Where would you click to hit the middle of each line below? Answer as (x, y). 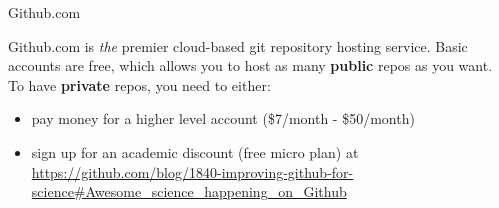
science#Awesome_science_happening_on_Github (189, 191)
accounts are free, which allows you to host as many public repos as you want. (250, 65)
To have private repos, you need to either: (139, 84)
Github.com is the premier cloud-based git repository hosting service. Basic (238, 45)
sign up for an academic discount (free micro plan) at (195, 151)
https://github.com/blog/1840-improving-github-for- (192, 171)
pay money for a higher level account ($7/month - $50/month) (223, 118)
